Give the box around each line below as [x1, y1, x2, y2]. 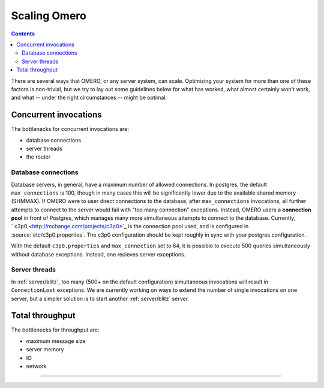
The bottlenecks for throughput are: [11, 326, 100, 333]
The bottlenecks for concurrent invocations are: [11, 126, 129, 133]
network [26, 363, 47, 370]
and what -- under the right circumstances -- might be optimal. [11, 94, 167, 102]
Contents [11, 30, 35, 37]
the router [26, 153, 51, 160]
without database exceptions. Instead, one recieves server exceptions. [11, 250, 186, 258]
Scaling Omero [11, 9, 86, 22]
